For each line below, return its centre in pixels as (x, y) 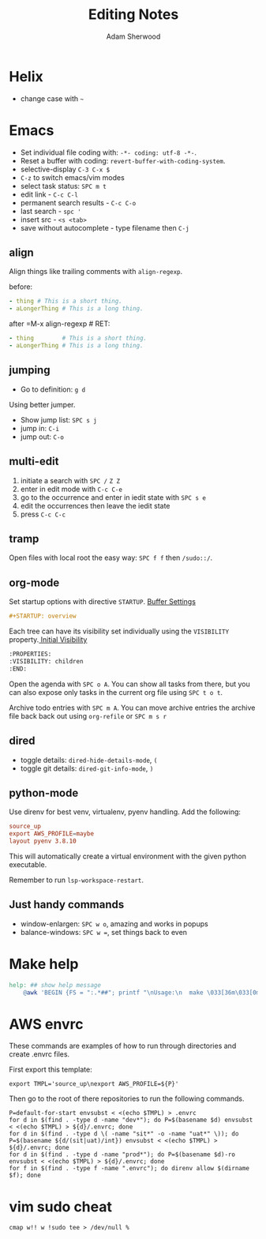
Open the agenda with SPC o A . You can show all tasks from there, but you (130, 684)
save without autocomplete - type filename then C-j (105, 227)
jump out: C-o (42, 437)
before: (21, 287)
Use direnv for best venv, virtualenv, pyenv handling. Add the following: (125, 812)
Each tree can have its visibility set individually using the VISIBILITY (119, 631)
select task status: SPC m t (64, 186)
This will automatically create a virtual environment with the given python (128, 856)
